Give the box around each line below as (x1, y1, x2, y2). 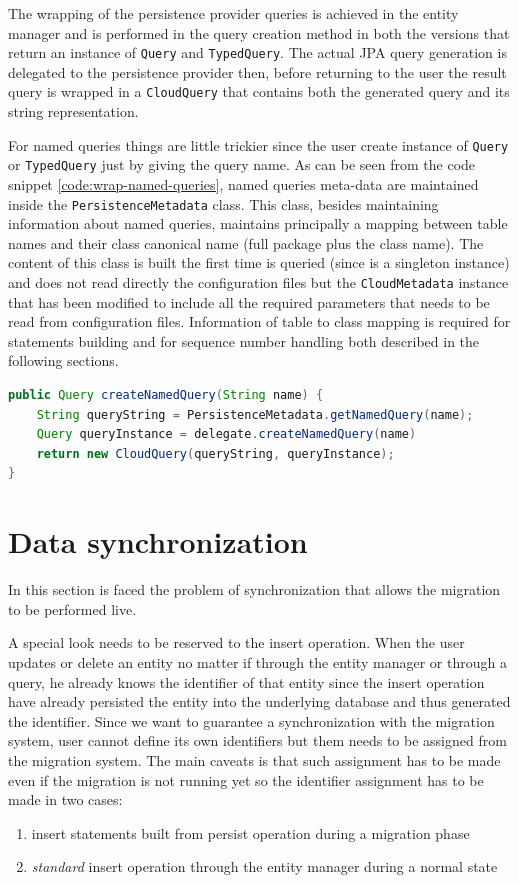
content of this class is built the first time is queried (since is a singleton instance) (8, 252, 510, 273)
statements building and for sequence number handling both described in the (8, 330, 480, 351)
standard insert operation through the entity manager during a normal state (31, 856, 498, 877)
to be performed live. (8, 598, 137, 619)
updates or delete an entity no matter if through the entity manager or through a (8, 651, 507, 672)
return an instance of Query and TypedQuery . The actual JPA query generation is (8, 42, 507, 63)
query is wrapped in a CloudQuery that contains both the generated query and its (8, 81, 510, 102)
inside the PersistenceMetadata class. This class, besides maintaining (8, 193, 439, 214)
